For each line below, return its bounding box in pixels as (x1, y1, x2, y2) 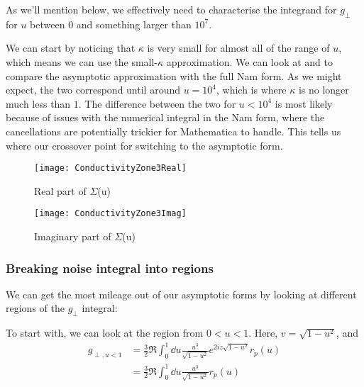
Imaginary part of (34, 229, 111, 244)
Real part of (34, 183, 87, 198)
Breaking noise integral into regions (6, 259, 214, 276)
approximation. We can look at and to (166, 54, 333, 69)
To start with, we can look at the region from (6, 325, 204, 340)
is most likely (275, 96, 333, 111)
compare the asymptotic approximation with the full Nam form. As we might (6, 68, 342, 83)
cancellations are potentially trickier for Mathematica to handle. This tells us (6, 123, 341, 138)
